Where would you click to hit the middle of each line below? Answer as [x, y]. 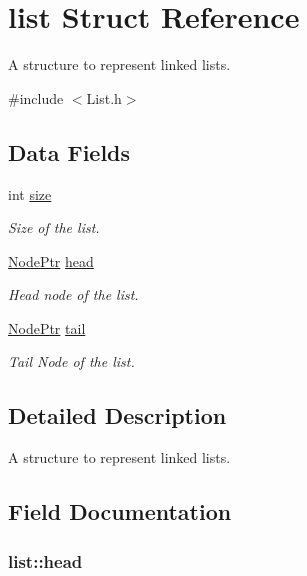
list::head [45, 560]
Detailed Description [117, 415]
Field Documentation [120, 511]
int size [30, 193]
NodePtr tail [47, 327]
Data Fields [69, 151]
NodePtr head [51, 260]
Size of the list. [54, 227]
